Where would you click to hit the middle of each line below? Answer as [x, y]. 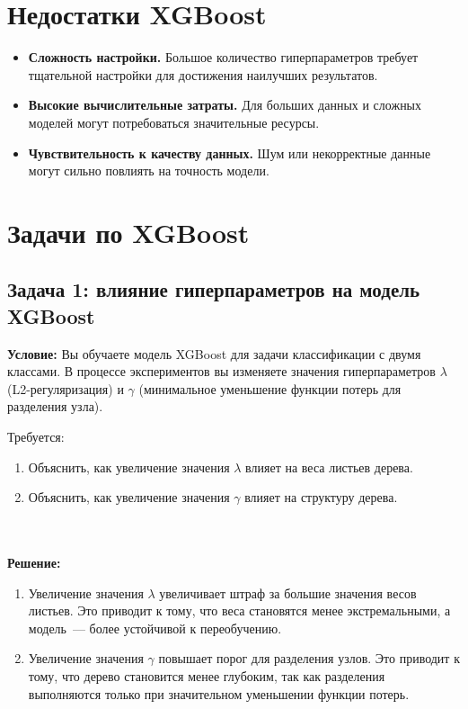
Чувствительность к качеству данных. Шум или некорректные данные [230, 153]
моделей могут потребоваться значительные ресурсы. [174, 122]
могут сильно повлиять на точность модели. [149, 171]
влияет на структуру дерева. [321, 497]
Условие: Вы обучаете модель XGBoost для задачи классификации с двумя [214, 353]
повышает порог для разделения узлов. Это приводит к [309, 658]
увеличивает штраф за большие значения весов [288, 592]
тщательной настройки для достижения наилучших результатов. [203, 74]
